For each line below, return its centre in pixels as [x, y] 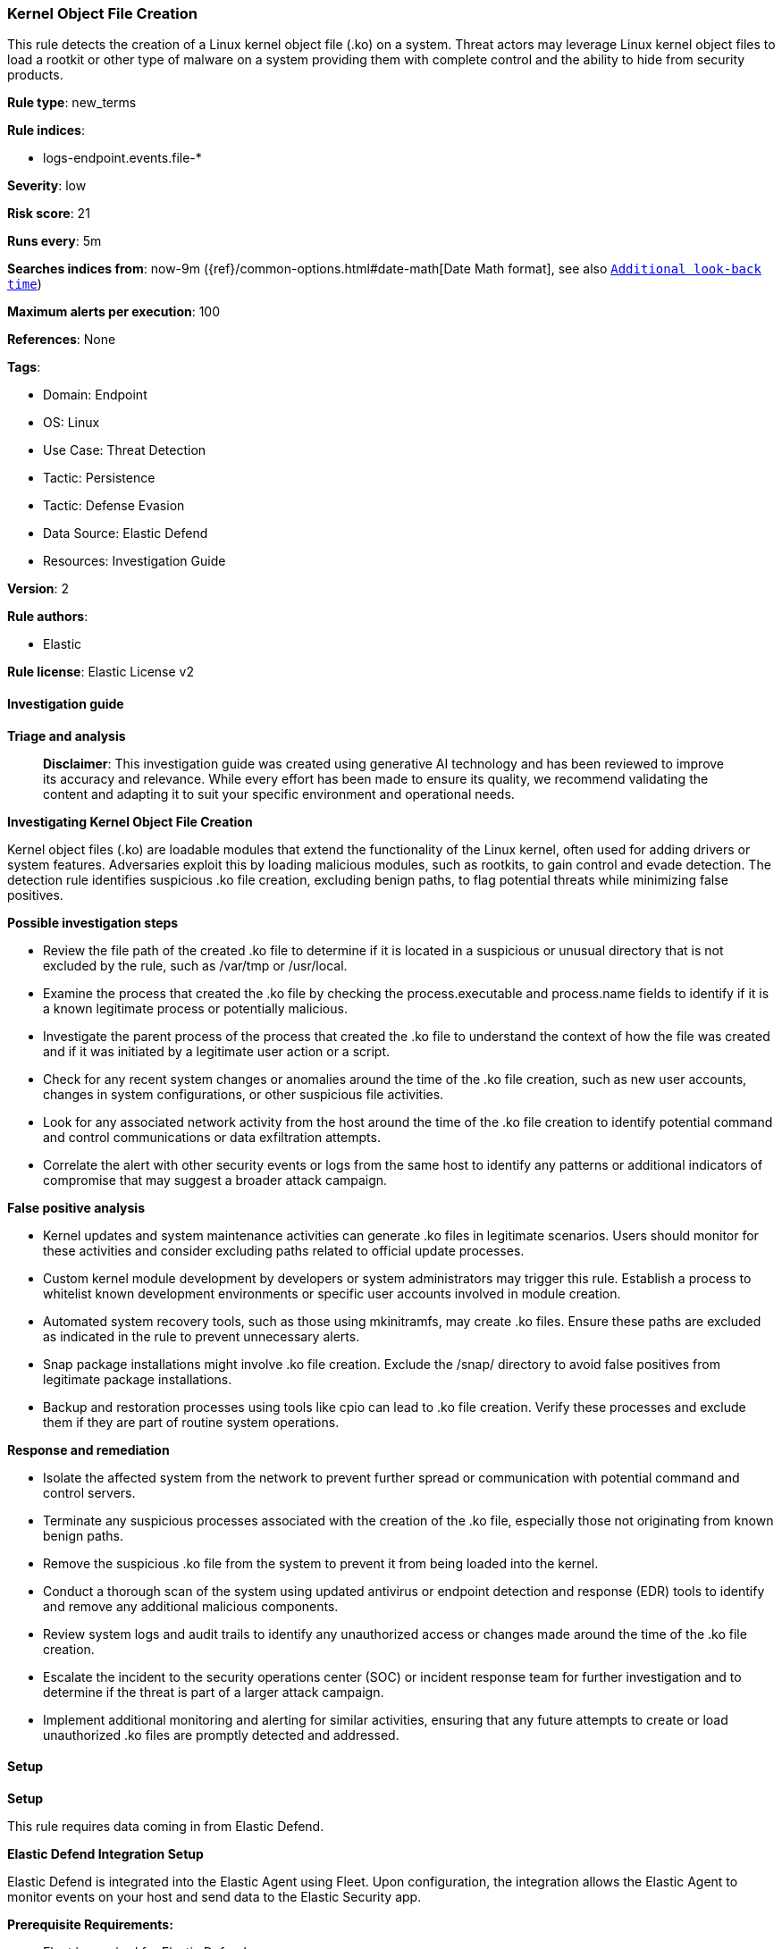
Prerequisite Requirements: [90, 1924]
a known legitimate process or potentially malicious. [195, 1008]
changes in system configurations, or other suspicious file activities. [244, 1094]
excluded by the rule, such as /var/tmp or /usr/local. [195, 965]
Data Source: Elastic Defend [126, 533]
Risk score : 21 [49, 214]
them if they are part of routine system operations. [191, 1422]
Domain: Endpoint [95, 395]
